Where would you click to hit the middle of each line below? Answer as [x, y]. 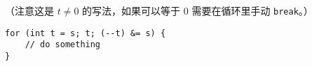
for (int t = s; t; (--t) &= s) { [86, 33]
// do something [63, 45]
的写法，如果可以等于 [131, 10]
